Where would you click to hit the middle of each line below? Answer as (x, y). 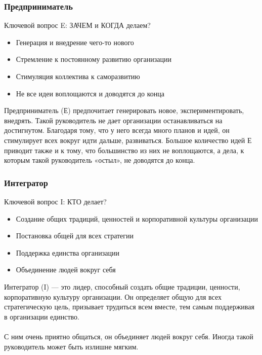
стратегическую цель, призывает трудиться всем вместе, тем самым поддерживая (129, 307)
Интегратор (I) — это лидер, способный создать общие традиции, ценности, (122, 286)
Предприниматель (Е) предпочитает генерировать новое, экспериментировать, (124, 110)
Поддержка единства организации (68, 252)
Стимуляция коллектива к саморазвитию (78, 76)
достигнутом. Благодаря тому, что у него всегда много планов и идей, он (117, 130)
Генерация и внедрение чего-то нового (75, 42)
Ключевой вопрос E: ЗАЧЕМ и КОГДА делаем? (77, 25)
